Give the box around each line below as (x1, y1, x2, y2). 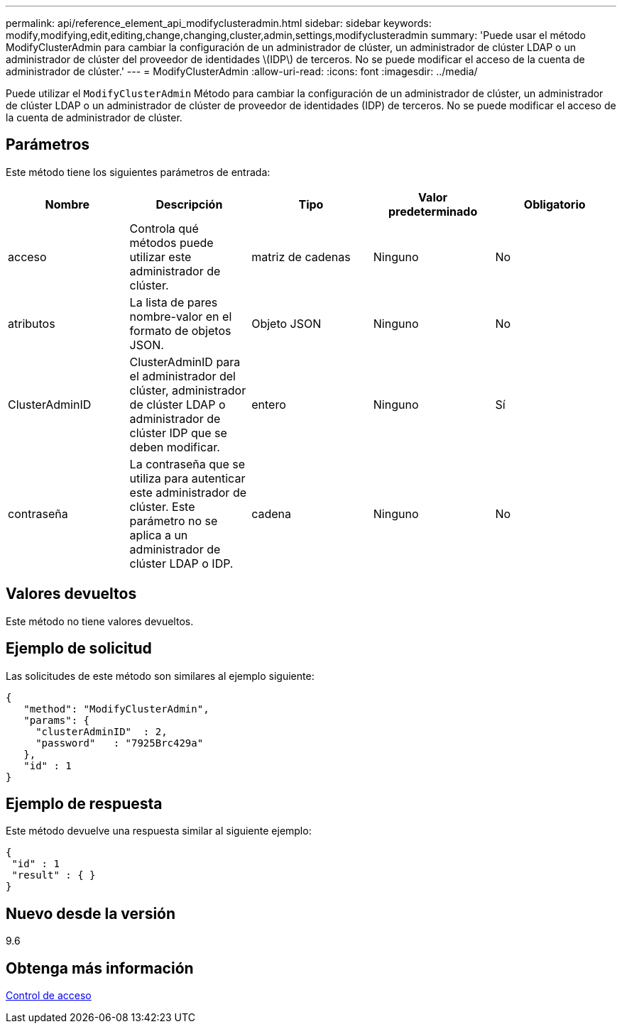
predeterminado (388, 204, 478, 219)
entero (251, 397, 286, 412)
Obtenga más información (6, 959, 194, 977)
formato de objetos (129, 323, 231, 338)
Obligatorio (523, 197, 586, 211)
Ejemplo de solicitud (6, 639, 152, 658)
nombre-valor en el (129, 309, 232, 324)
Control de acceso (6, 989, 92, 1002)
